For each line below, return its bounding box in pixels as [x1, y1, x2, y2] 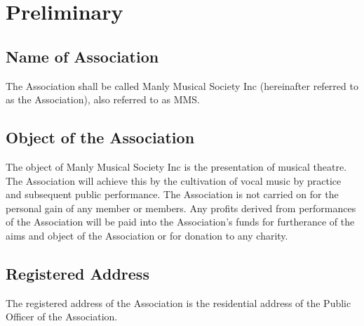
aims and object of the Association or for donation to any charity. [6, 228, 288, 242]
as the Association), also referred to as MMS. [6, 92, 200, 107]
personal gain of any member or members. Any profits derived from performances [6, 200, 356, 215]
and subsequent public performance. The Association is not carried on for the [6, 187, 339, 202]
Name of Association [6, 45, 159, 67]
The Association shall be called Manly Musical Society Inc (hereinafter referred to [6, 78, 358, 93]
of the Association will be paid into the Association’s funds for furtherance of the [6, 214, 355, 229]
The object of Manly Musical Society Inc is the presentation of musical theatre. [6, 159, 347, 174]
